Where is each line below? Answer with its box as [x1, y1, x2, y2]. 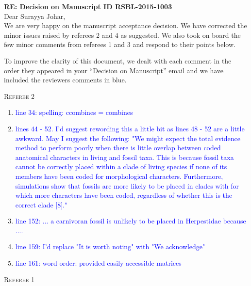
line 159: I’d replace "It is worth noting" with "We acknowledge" [15, 241, 205, 252]
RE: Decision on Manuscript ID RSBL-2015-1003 [4, 1, 172, 11]
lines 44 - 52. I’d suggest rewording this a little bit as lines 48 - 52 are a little [15, 123, 245, 133]
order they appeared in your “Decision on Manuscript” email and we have [4, 65, 224, 75]
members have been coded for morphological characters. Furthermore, [15, 171, 223, 181]
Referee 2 [4, 91, 35, 101]
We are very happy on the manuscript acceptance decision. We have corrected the [4, 20, 247, 31]
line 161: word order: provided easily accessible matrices [15, 258, 182, 268]
